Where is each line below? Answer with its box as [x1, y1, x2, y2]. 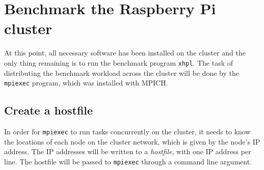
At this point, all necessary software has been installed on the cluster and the [4, 47, 246, 58]
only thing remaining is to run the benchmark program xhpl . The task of [4, 57, 233, 68]
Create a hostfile [4, 102, 93, 118]
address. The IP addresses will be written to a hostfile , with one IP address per [4, 146, 251, 157]
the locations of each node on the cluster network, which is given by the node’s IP [4, 136, 260, 147]
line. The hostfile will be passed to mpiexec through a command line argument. [4, 156, 252, 166]
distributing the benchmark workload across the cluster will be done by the [4, 67, 239, 78]
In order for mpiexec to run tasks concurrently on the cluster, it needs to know [4, 126, 251, 137]
